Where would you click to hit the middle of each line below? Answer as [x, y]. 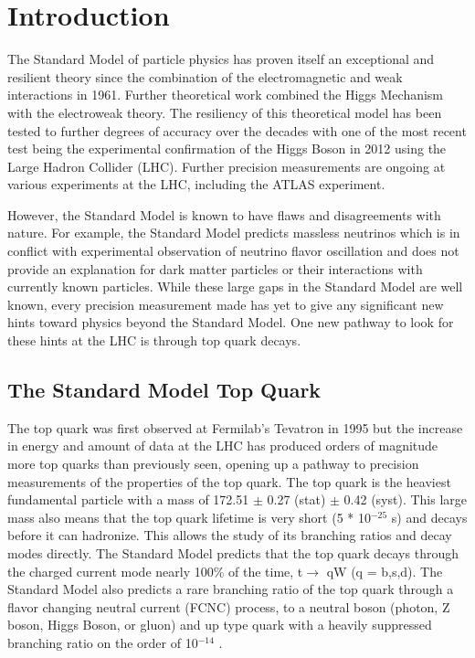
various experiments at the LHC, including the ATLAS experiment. [196, 184]
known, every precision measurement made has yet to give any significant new [226, 304]
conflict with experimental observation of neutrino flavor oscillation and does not [233, 251]
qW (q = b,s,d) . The [385, 571]
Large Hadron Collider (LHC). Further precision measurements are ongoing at [227, 166]
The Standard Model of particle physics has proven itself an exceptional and [221, 59]
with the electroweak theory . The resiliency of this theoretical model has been [225, 112]
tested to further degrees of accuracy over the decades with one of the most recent [237, 130]
